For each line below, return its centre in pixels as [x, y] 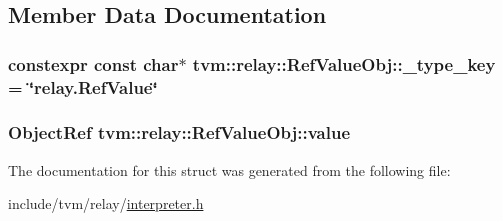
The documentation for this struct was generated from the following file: [229, 169]
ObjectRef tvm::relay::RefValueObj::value [179, 132]
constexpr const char [93, 63]
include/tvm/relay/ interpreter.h [106, 203]
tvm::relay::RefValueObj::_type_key [344, 63]
